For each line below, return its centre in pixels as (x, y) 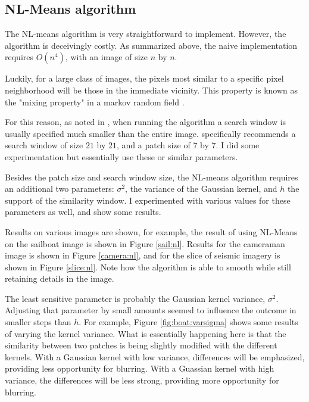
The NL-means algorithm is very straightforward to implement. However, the (146, 34)
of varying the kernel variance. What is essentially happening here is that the (146, 333)
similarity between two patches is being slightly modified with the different (141, 345)
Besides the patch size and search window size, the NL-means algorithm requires (152, 177)
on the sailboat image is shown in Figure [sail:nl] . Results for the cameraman (145, 243)
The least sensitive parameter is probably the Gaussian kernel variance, (135, 298)
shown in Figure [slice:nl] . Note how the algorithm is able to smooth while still (148, 267)
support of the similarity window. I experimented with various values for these (148, 200)
